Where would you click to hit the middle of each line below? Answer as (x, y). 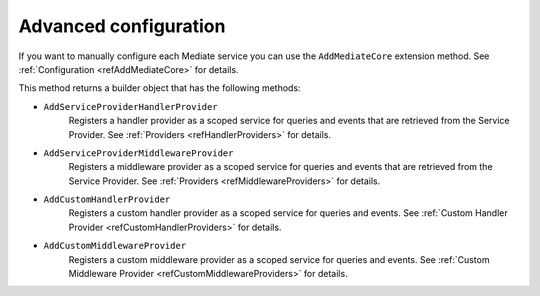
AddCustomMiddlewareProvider (115, 246)
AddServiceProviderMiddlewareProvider (138, 153)
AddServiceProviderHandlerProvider (131, 106)
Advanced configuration (122, 26)
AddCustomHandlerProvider (107, 199)
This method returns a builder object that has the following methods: (159, 88)
